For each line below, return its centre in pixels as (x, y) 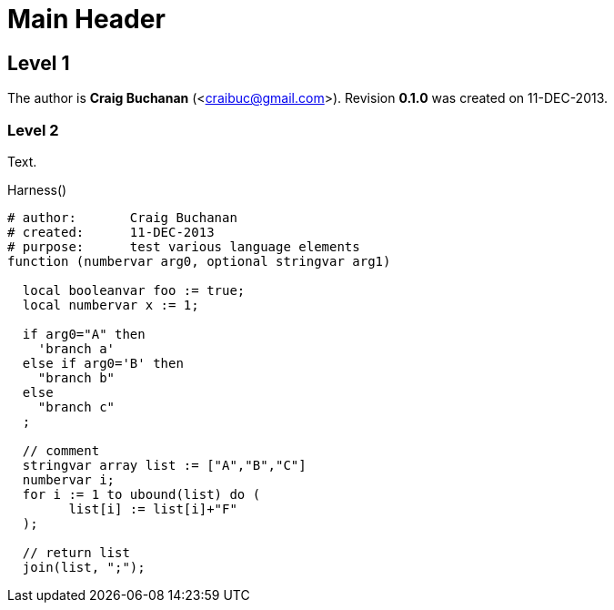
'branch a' (76, 348)
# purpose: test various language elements (184, 246)
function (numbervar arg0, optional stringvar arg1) (199, 261)
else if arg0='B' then (103, 363)
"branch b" (76, 377)
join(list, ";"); (84, 567)
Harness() (37, 189)
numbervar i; (69, 479)
